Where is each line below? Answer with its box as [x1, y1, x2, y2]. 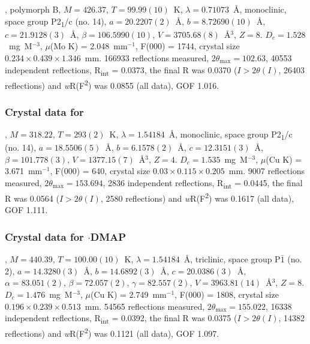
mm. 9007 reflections [228, 164, 305, 177]
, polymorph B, [5, 3, 61, 15]
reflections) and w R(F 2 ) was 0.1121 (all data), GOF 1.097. [5, 325, 219, 339]
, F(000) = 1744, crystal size [135, 40, 240, 52]
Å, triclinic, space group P [183, 253, 281, 265]
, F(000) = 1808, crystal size [174, 288, 279, 300]
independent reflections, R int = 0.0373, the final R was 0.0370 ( [5, 63, 237, 77]
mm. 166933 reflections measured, [85, 51, 209, 64]
